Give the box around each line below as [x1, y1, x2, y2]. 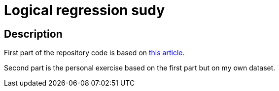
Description [4, 27, 63, 40]
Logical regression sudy [4, 2, 165, 19]
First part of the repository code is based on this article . [4, 48, 185, 57]
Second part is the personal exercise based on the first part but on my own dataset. [4, 64, 276, 72]
